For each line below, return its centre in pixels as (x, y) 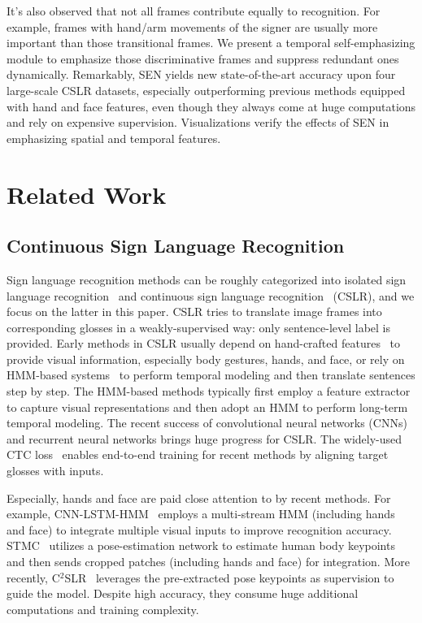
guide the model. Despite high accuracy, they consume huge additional (183, 593)
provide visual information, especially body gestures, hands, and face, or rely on (206, 359)
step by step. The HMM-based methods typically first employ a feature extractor (209, 391)
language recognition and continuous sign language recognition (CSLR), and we (211, 295)
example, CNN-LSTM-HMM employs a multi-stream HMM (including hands (201, 514)
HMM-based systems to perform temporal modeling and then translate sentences (211, 375)
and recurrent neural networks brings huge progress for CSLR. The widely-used (204, 438)
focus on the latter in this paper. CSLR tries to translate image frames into (194, 311)
